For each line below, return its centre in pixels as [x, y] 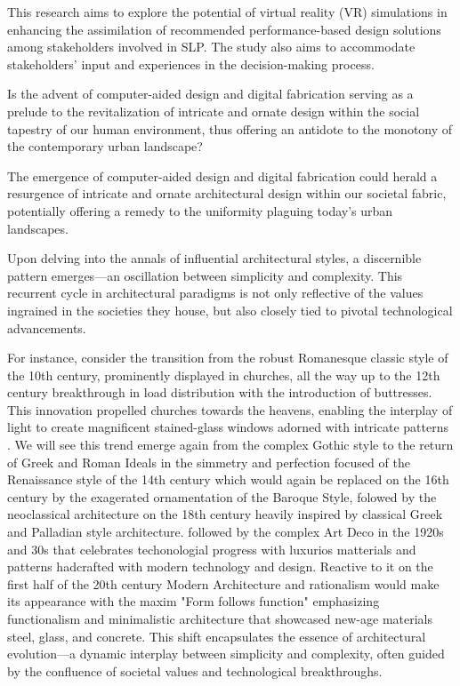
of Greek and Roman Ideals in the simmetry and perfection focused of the [209, 462]
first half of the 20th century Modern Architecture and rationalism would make [223, 583]
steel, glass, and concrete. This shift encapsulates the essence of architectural [217, 636]
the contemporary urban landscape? [105, 146]
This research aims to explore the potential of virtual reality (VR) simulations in [227, 12]
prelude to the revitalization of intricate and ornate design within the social [214, 111]
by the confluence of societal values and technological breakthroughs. [195, 670]
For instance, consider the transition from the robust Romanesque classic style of [228, 358]
